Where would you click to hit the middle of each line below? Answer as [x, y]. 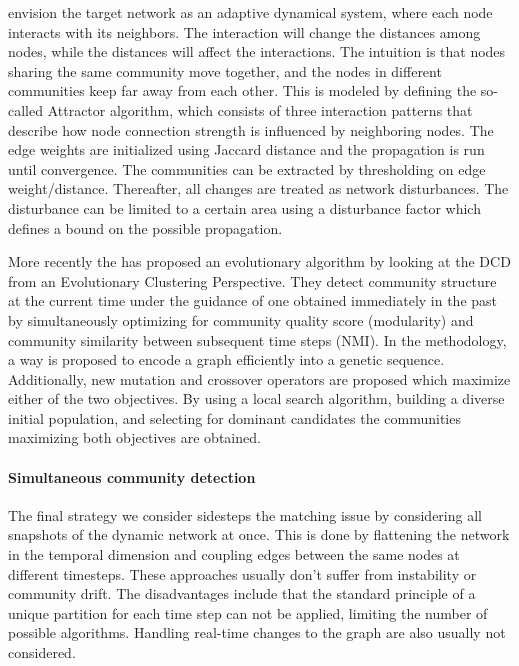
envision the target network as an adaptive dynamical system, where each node [250, 12]
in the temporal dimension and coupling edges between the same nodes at [234, 554]
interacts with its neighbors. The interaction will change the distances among [244, 31]
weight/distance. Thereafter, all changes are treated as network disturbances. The [258, 188]
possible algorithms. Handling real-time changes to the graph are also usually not [257, 632]
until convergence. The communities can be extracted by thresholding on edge [247, 168]
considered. [42, 652]
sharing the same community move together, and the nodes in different [225, 70]
